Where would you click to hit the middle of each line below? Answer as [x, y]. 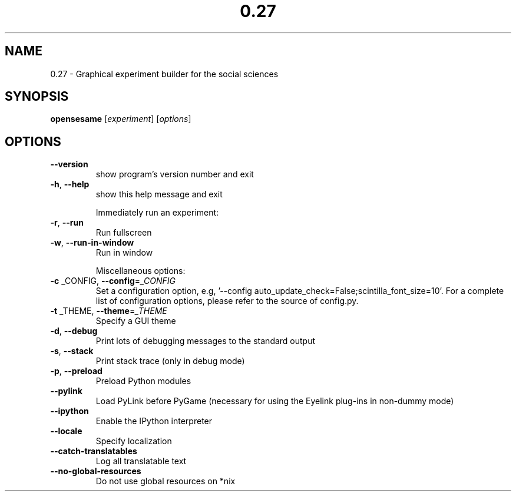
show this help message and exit [159, 194]
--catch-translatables [94, 451]
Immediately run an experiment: [157, 213]
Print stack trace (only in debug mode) [170, 361]
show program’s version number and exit [175, 174]
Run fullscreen [124, 233]
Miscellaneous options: [140, 271]
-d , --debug [74, 331]
